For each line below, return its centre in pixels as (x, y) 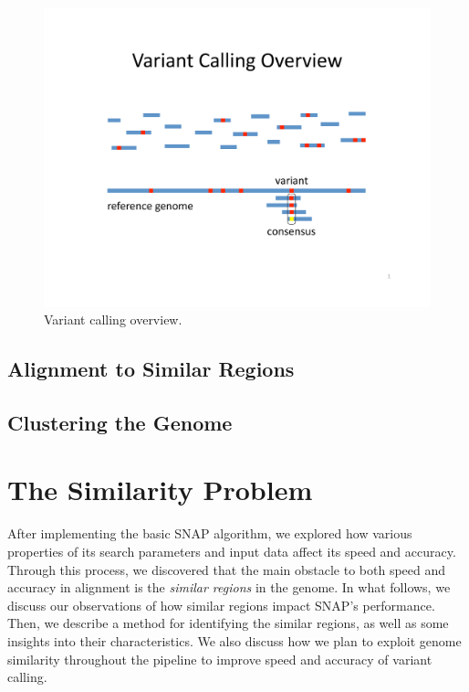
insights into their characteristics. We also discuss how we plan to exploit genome (234, 640)
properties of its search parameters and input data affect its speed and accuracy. (232, 551)
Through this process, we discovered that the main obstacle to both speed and (227, 569)
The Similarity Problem (160, 490)
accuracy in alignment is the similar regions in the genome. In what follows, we (229, 587)
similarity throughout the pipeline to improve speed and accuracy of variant (220, 659)
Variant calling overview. (113, 319)
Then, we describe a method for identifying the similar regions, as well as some (228, 623)
